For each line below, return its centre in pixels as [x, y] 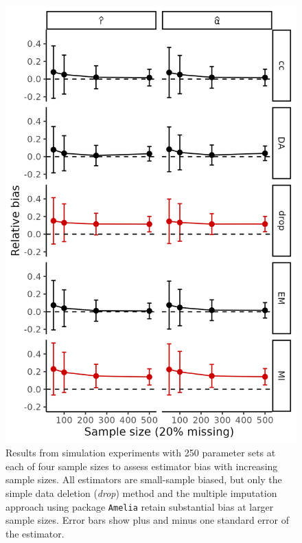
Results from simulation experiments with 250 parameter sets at [141, 453]
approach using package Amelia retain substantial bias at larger [140, 506]
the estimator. [35, 533]
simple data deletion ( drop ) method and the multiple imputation [141, 492]
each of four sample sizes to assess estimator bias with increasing [142, 466]
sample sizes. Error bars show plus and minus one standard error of [147, 520]
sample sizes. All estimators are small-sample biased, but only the [144, 479]
